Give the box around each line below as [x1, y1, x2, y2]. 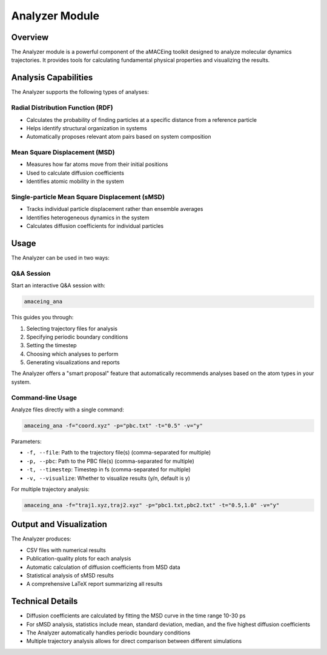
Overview [11, 32, 49, 42]
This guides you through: [11, 314, 74, 321]
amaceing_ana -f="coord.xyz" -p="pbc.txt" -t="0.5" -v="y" [24, 422, 203, 429]
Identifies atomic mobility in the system [26, 178, 124, 185]
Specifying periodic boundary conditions [26, 333, 128, 341]
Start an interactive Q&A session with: [11, 282, 106, 289]
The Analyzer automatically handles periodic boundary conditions [26, 629, 191, 636]
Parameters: [11, 437, 42, 445]
